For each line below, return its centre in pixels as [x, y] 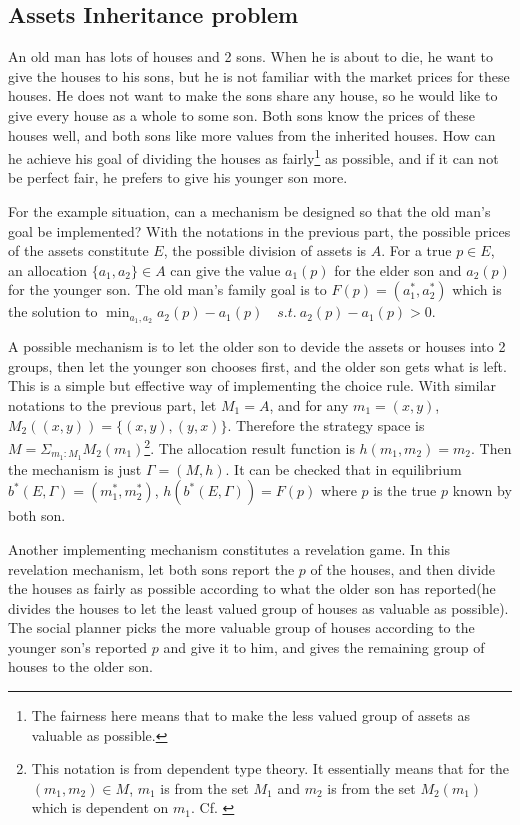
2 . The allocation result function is [249, 446]
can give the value [225, 269]
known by [482, 490]
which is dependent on [100, 807]
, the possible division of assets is [265, 250]
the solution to [53, 311]
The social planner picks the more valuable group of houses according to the [241, 627]
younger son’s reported [78, 646]
